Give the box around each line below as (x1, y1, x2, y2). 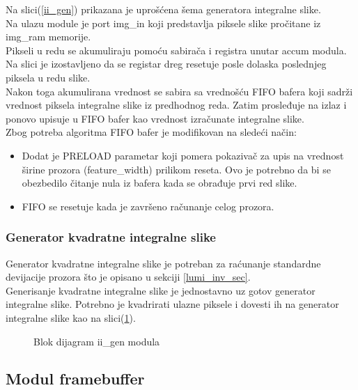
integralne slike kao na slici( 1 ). (6, 310, 136, 325)
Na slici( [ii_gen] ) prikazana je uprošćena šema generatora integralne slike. (6, 2, 321, 16)
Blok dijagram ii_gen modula (33, 334, 160, 348)
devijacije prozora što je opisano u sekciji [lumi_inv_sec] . (6, 270, 251, 284)
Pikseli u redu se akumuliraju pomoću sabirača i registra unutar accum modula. (6, 42, 347, 57)
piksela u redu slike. (6, 70, 91, 84)
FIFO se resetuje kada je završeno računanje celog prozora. (22, 198, 274, 213)
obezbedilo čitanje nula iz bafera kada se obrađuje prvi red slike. (22, 175, 297, 190)
